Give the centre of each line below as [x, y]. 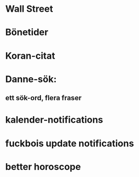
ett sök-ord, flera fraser [44, 98]
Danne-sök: [31, 79]
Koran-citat [30, 56]
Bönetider [27, 32]
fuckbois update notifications [70, 143]
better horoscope [43, 167]
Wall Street [29, 9]
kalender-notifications [54, 120]
